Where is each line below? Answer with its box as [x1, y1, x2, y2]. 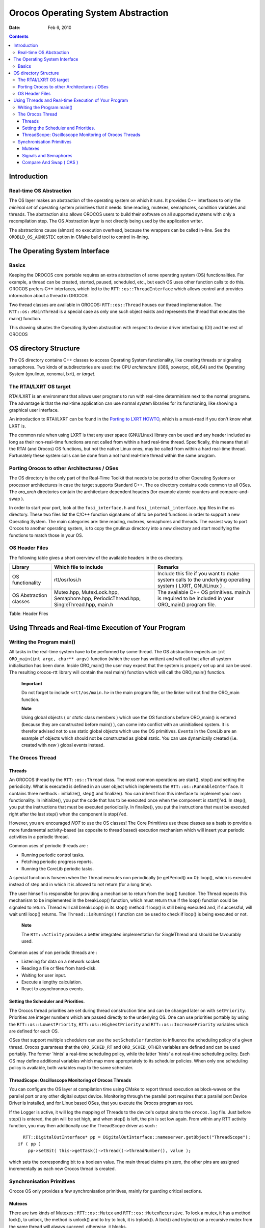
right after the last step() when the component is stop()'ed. [9, 811, 128, 817]
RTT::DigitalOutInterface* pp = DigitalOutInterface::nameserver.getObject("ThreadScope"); [23, 1134, 251, 1140]
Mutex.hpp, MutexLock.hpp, [54, 589, 119, 596]
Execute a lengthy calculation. [21, 979, 82, 985]
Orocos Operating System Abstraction [9, 7, 169, 18]
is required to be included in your [157, 595, 234, 602]
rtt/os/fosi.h [54, 576, 81, 583]
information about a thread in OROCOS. [9, 293, 89, 299]
